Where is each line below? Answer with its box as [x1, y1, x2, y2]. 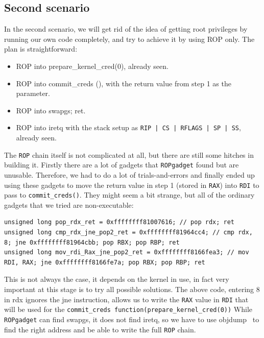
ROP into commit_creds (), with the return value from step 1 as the [16, 78, 231, 88]
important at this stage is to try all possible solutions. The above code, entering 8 [4, 283, 260, 294]
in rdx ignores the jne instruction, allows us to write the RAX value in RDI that [4, 294, 249, 304]
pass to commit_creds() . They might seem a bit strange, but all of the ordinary [4, 189, 255, 200]
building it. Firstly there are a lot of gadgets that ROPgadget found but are [4, 159, 239, 170]
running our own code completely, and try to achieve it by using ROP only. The [4, 33, 255, 44]
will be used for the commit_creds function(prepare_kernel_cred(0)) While [4, 304, 253, 315]
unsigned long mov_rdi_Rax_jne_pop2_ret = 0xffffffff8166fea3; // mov [4, 249, 249, 256]
